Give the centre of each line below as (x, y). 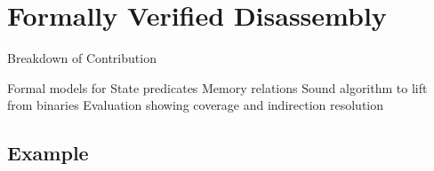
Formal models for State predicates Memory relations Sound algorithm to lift (217, 87)
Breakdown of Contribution (82, 58)
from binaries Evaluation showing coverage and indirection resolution (196, 105)
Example (48, 153)
